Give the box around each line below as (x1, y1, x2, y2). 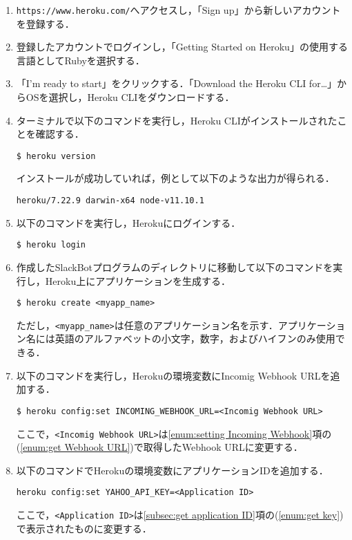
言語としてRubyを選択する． (16, 53, 145, 67)
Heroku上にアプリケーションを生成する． (45, 273, 231, 288)
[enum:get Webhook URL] (20, 440, 130, 454)
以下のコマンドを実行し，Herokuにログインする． (16, 215, 241, 230)
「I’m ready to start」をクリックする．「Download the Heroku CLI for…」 (16, 76, 338, 91)
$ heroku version (16, 151, 96, 161)
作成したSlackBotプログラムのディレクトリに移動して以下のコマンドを (16, 259, 333, 274)
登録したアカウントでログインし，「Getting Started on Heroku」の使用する (16, 39, 348, 54)
